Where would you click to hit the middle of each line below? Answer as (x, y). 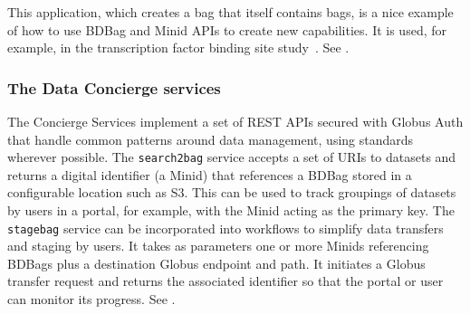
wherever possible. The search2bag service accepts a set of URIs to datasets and (232, 157)
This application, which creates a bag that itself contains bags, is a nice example (230, 12)
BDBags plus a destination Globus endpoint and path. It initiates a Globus (216, 263)
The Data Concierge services (114, 87)
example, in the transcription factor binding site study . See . (178, 48)
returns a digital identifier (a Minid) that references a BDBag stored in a (210, 174)
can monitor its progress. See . (91, 299)
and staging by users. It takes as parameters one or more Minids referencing (218, 246)
